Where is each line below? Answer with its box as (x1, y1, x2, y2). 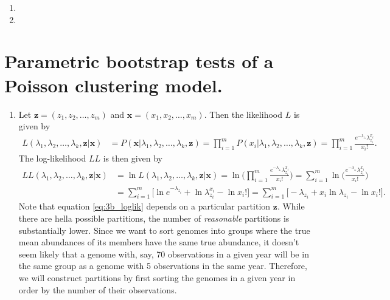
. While (277, 200, 305, 213)
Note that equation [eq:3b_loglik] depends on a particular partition (18, 200, 271, 213)
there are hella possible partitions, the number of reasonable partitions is (18, 211, 290, 224)
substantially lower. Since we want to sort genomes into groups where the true (18, 223, 310, 236)
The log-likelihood (18, 151, 86, 164)
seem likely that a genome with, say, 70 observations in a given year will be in (18, 247, 309, 260)
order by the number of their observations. (18, 283, 177, 296)
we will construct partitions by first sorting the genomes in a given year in (18, 271, 296, 284)
